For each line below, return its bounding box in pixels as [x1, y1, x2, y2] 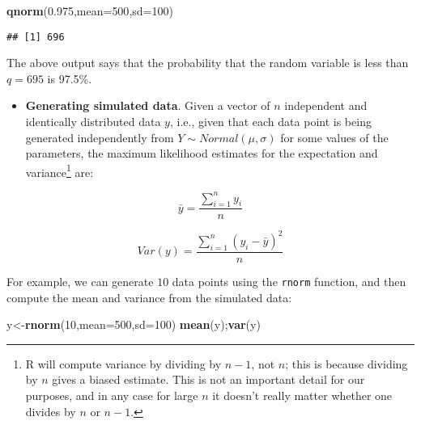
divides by [25, 402, 76, 419]
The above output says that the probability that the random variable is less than [6, 54, 409, 71]
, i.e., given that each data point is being [169, 113, 372, 130]
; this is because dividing [285, 355, 408, 372]
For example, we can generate [6, 272, 154, 289]
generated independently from [25, 128, 174, 145]
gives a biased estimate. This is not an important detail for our [52, 371, 365, 388]
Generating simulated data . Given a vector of [25, 97, 270, 114]
